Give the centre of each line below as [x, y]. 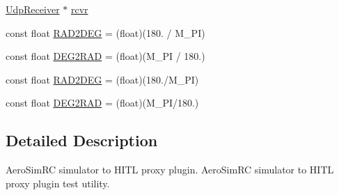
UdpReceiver [33, 9]
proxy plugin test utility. [58, 183]
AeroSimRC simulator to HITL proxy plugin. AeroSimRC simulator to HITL [170, 170]
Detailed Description [82, 140]
